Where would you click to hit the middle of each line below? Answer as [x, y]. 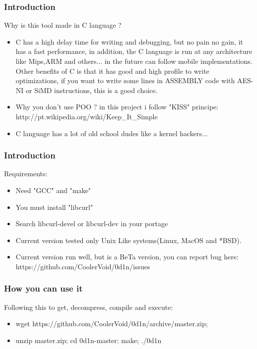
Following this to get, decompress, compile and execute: [89, 307]
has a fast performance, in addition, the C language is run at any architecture [134, 51]
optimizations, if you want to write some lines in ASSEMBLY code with [125, 80]
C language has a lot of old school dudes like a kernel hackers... [112, 133]
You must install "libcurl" [54, 207]
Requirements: [26, 174]
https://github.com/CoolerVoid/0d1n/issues [83, 266]
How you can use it [43, 288]
